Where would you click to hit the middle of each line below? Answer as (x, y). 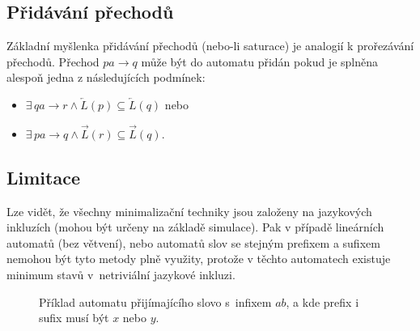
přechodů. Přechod (53, 61)
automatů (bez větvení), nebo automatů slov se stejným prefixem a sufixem (193, 242)
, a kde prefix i (322, 301)
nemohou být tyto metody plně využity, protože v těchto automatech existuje (199, 259)
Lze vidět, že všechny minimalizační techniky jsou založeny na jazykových (189, 211)
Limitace (43, 177)
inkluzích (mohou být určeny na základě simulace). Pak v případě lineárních (195, 227)
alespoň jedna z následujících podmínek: (106, 77)
